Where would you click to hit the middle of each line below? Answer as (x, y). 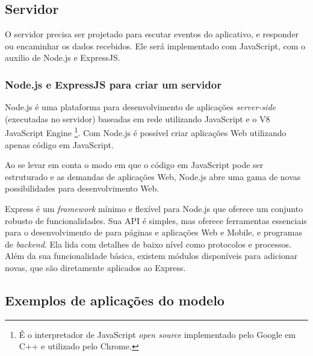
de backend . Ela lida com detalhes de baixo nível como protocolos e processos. (148, 244)
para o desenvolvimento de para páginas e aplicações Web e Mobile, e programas (153, 232)
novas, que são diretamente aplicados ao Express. (95, 267)
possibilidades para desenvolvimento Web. (82, 188)
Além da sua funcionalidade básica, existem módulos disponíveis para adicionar (151, 256)
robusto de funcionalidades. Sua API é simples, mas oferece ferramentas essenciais (156, 220)
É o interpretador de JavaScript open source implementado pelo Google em (157, 334)
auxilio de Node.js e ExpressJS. (63, 58)
